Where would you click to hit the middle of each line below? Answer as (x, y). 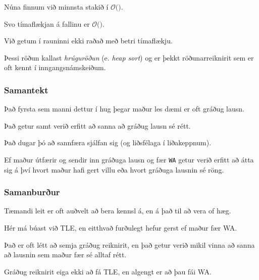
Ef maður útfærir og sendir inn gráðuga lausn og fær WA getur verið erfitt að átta (129, 159)
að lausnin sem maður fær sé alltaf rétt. (65, 255)
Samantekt (26, 90)
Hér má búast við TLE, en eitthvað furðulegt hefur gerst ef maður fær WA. (121, 228)
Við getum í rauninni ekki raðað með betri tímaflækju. (88, 41)
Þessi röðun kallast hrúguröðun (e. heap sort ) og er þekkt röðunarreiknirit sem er (129, 57)
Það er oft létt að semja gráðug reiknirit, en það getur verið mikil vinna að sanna (129, 244)
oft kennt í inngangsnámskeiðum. (55, 67)
